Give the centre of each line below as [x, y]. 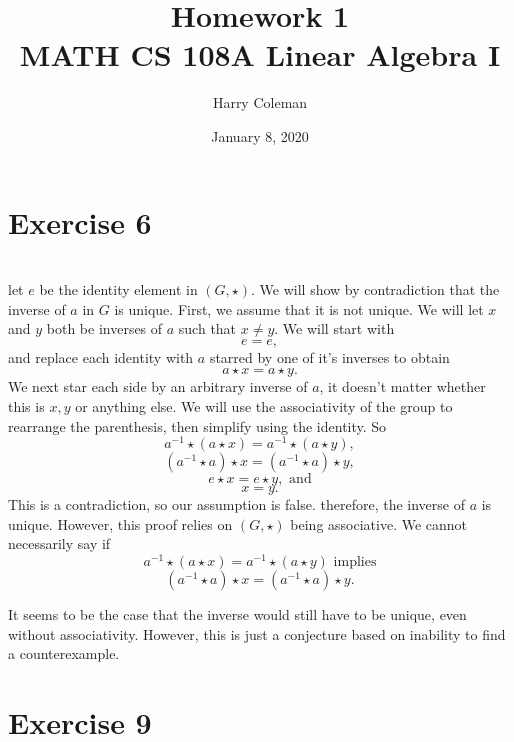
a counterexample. [64, 653]
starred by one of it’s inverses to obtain [329, 356]
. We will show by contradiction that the [375, 289]
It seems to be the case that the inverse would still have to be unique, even [237, 614]
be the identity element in [118, 289]
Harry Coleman [260, 102]
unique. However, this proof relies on [120, 523]
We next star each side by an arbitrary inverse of [158, 386]
